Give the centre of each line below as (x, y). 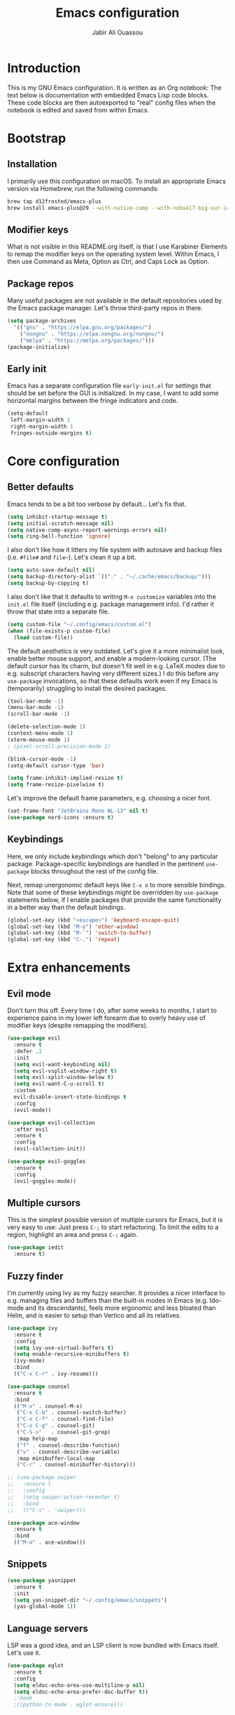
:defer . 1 (28, 1051)
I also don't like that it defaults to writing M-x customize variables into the (112, 596)
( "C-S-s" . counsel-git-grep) (64, 1432)
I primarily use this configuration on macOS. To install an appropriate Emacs (116, 181)
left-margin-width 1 (40, 420)
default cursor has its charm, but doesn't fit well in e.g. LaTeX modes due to (116, 666)
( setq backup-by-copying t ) (48, 583)
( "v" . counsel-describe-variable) (68, 1452)
